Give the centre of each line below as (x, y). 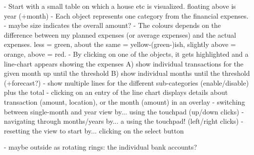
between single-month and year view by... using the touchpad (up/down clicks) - (124, 111)
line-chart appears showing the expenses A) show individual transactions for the (124, 63)
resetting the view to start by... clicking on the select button (94, 130)
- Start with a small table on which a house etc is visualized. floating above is (120, 6)
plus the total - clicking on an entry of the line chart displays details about (116, 92)
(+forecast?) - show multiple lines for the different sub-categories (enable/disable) (127, 82)
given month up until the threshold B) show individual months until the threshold (127, 73)
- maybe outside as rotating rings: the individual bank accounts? (101, 147)
